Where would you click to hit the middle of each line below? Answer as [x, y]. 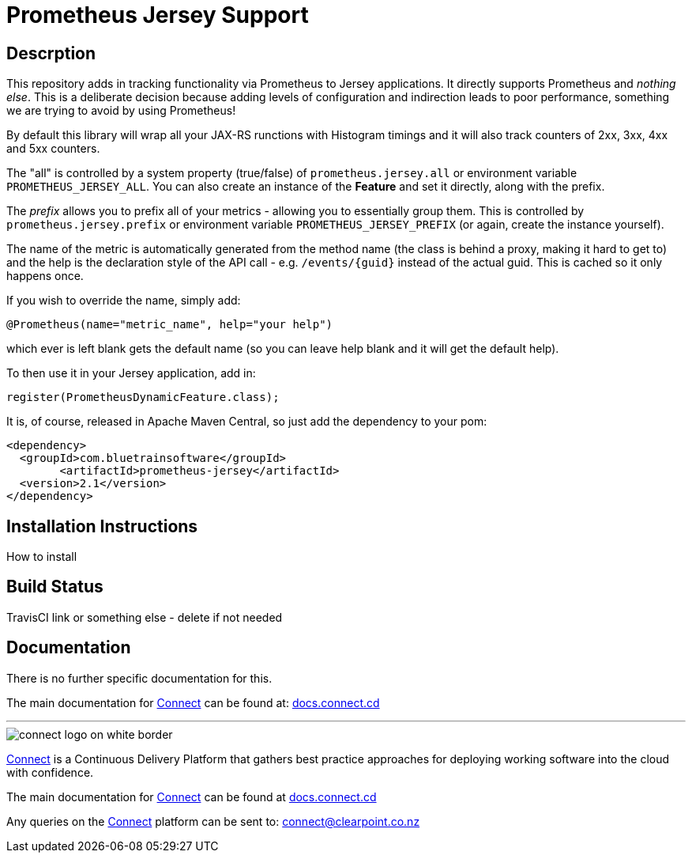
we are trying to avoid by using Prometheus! [121, 111]
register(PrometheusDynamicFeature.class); [143, 397]
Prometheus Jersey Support [158, 15]
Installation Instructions [102, 526]
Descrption [51, 53]
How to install [42, 557]
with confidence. [50, 772]
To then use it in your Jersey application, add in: [131, 373]
